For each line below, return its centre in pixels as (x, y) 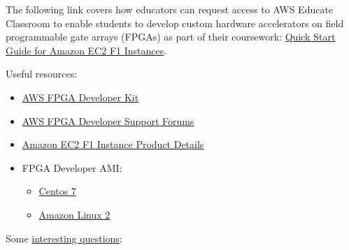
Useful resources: (42, 74)
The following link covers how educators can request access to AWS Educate (170, 9)
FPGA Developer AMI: (72, 167)
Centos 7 (57, 191)
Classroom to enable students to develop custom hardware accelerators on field (175, 23)
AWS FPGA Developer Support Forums (108, 120)
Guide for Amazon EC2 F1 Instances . (86, 50)
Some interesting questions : (64, 238)
